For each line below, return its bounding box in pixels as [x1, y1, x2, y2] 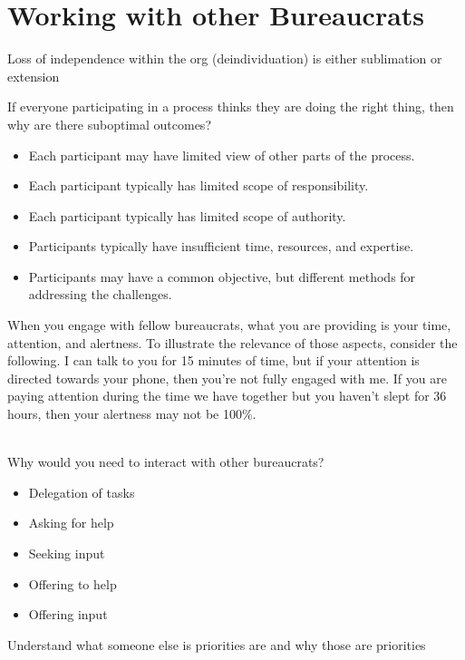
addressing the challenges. [28, 285, 172, 304]
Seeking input [28, 544, 105, 562]
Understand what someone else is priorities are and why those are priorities [7, 635, 426, 654]
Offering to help [28, 574, 117, 593]
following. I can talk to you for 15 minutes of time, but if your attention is [7, 351, 420, 370]
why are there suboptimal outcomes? [7, 114, 211, 133]
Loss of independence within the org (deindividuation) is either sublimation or [7, 49, 442, 68]
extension [7, 66, 60, 85]
